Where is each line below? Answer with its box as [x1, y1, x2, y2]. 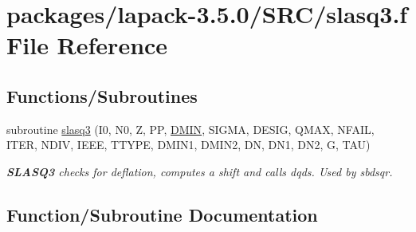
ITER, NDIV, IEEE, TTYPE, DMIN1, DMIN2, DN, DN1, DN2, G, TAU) [6, 136, 371, 153]
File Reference [6, 29, 168, 61]
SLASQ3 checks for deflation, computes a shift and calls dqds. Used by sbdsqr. [6, 163, 393, 179]
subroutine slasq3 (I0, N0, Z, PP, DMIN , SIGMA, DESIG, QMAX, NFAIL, [6, 120, 375, 137]
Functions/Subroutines [6, 83, 198, 108]
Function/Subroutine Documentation [6, 202, 318, 226]
